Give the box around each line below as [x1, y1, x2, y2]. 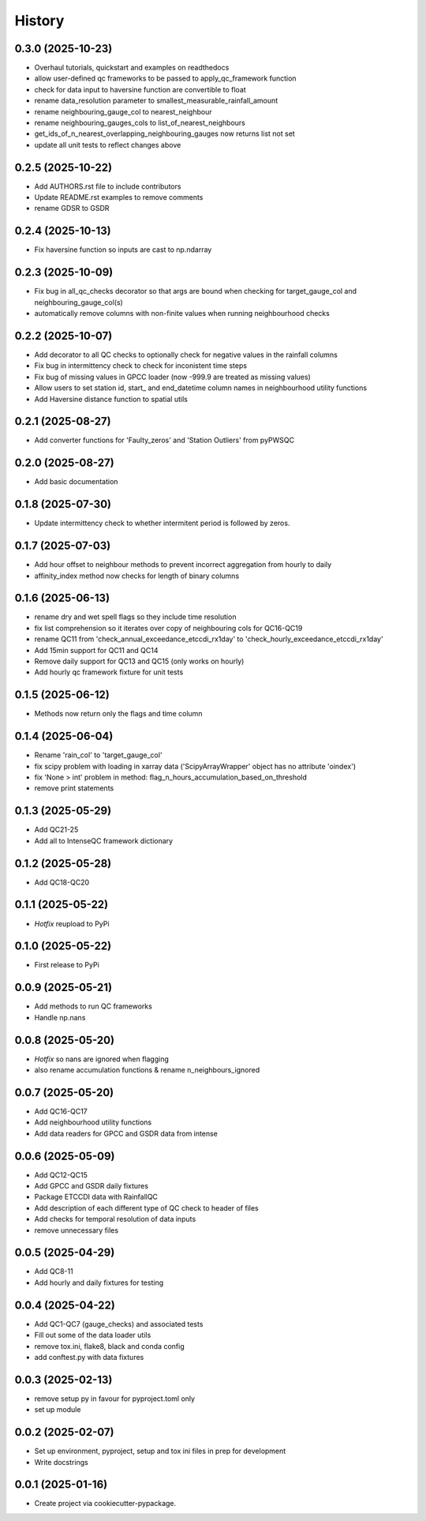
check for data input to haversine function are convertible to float [34, 84, 246, 94]
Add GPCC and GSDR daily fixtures [34, 1181, 149, 1190]
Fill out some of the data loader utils [34, 1331, 151, 1340]
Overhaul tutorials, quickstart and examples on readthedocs [34, 63, 230, 73]
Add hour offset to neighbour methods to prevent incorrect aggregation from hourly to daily [34, 560, 332, 569]
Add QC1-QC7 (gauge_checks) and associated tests [34, 1319, 204, 1328]
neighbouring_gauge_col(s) [34, 297, 124, 307]
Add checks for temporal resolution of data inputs [34, 1215, 196, 1224]
